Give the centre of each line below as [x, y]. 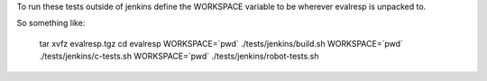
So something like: [51, 23]
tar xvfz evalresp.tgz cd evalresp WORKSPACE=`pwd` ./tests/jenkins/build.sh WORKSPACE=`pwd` [221, 43]
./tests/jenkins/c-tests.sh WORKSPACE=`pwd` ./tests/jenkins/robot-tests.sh [179, 56]
